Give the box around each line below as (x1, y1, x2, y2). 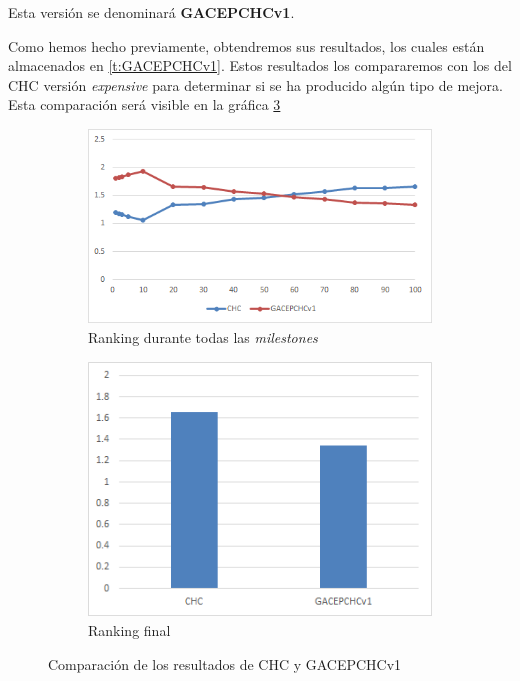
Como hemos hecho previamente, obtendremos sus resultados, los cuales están (8, 35, 485, 56)
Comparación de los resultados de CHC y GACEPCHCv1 (48, 653, 402, 674)
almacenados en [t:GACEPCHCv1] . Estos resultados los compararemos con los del (8, 55, 512, 76)
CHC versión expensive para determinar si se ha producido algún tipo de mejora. (8, 74, 503, 95)
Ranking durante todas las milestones (88, 326, 318, 347)
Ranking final (88, 620, 171, 641)
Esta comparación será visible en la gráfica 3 (8, 94, 281, 115)
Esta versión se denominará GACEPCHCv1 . (8, 2, 295, 22)
